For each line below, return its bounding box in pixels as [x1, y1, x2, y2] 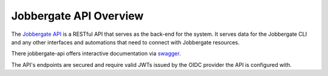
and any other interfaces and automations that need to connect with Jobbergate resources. [11, 38, 240, 46]
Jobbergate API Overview [11, 9, 144, 22]
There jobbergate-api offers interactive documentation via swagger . [11, 50, 182, 57]
